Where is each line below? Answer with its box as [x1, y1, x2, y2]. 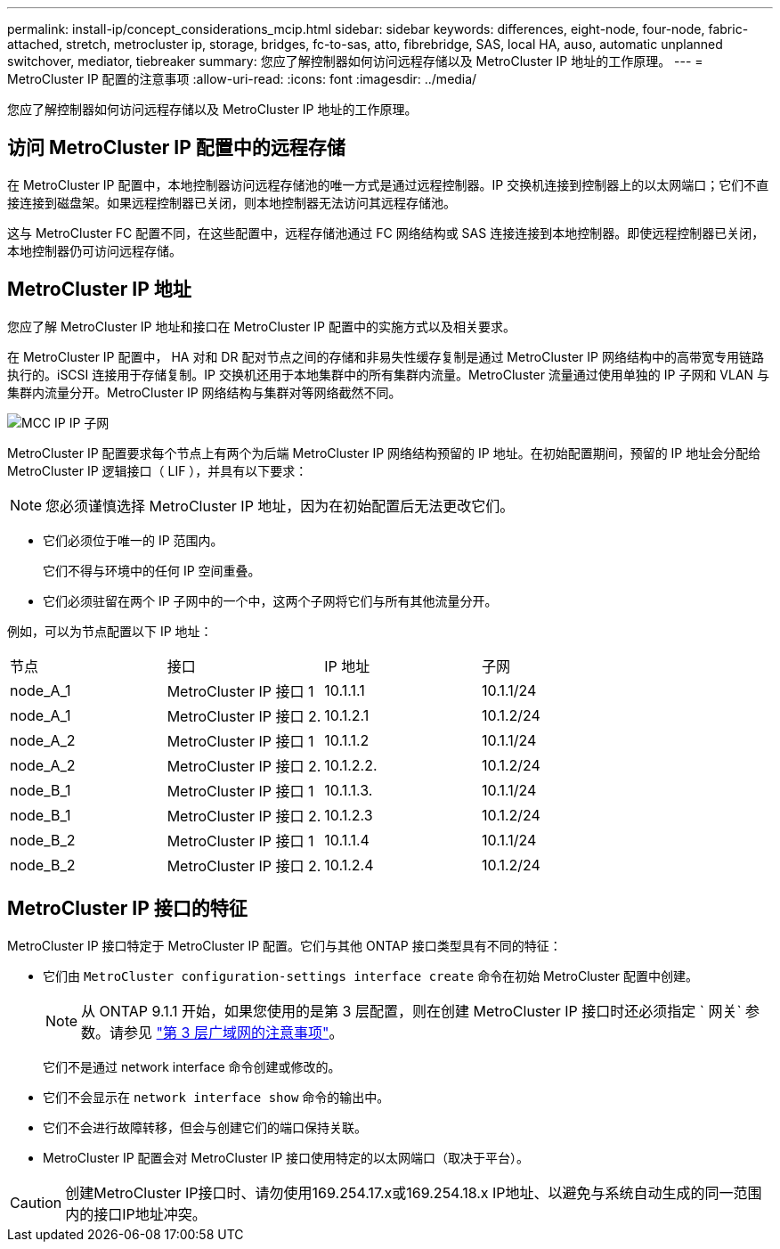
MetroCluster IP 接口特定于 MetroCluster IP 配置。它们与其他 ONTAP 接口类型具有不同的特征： [7, 937, 562, 953]
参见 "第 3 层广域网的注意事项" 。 [124, 1023, 344, 1041]
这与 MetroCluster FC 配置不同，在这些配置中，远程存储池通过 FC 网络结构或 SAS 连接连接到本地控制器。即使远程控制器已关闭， [7, 224, 765, 241]
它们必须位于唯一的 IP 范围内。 [43, 532, 223, 548]
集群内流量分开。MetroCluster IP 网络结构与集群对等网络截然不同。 [7, 384, 402, 400]
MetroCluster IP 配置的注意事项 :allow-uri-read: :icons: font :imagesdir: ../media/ [7, 71, 477, 86]
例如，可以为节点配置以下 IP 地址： [7, 623, 213, 639]
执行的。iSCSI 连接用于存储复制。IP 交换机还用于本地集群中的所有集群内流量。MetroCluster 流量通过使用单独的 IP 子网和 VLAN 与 [7, 366, 770, 382]
